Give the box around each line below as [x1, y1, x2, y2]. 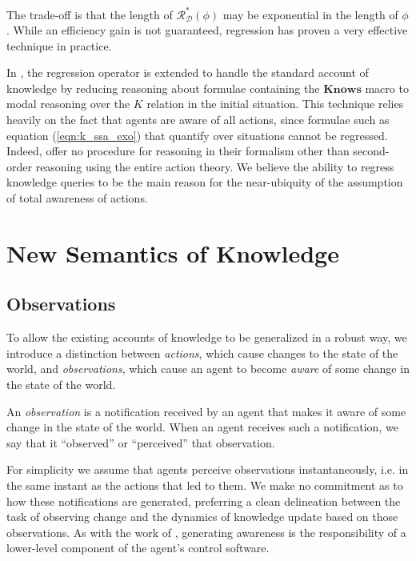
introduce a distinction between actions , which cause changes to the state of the [6, 344, 398, 361]
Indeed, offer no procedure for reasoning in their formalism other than [6, 142, 350, 159]
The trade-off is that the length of [6, 6, 173, 22]
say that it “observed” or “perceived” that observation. [6, 434, 275, 451]
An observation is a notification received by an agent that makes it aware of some [6, 403, 406, 419]
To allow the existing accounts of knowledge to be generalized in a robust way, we [6, 329, 407, 346]
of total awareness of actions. [6, 190, 148, 206]
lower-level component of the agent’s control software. [6, 539, 270, 556]
